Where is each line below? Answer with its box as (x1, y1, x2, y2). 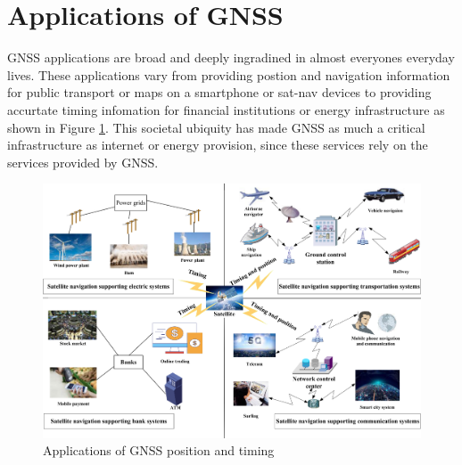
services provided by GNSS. (7, 152, 159, 171)
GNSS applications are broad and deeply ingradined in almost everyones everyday (7, 48, 455, 67)
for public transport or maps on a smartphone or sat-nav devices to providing (7, 83, 432, 102)
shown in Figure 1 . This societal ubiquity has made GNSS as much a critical (7, 118, 425, 136)
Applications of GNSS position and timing (43, 441, 275, 460)
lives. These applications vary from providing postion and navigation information (7, 65, 450, 84)
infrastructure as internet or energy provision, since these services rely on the (7, 135, 428, 154)
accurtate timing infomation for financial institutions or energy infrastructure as (7, 100, 445, 118)
